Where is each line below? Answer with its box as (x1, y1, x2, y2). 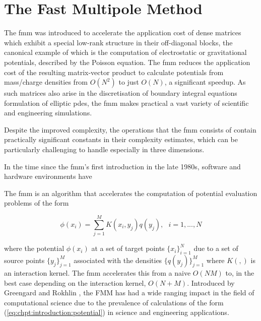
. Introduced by (187, 277, 235, 288)
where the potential (4, 243, 64, 253)
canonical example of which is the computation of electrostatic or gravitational (4, 47, 247, 57)
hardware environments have (4, 171, 92, 181)
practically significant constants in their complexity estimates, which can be (4, 134, 238, 145)
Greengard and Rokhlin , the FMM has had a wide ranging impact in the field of (4, 287, 254, 298)
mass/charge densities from (4, 77, 88, 87)
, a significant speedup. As (164, 77, 246, 87)
